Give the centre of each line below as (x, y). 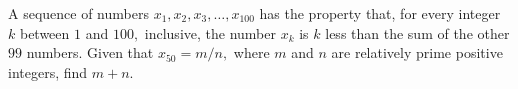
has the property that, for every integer (380, 13)
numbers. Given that (90, 52)
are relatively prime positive (417, 52)
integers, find (48, 71)
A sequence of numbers (78, 13)
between (44, 32)
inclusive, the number (210, 32)
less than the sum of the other (417, 32)
